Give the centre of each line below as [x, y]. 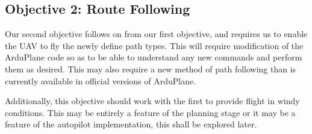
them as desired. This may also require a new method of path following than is [151, 68]
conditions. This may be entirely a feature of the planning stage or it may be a [150, 112]
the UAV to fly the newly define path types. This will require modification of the [154, 45]
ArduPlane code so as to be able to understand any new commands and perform [154, 57]
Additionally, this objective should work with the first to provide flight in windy [152, 101]
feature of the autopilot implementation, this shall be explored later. [131, 124]
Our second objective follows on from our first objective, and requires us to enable [156, 34]
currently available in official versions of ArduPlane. [101, 80]
